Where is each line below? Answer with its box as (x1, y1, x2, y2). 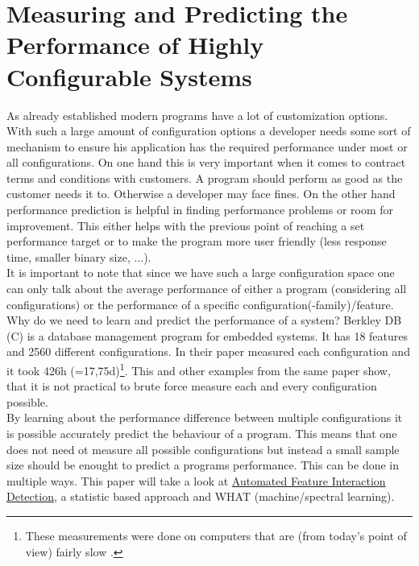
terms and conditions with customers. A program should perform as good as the (6, 169, 403, 186)
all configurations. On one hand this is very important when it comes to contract (6, 154, 406, 171)
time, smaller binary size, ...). (6, 248, 151, 265)
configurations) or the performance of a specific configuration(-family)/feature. (6, 295, 394, 312)
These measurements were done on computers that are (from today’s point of (25, 527, 407, 543)
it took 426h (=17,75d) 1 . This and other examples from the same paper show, (6, 360, 391, 378)
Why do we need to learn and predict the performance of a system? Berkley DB (6, 312, 402, 328)
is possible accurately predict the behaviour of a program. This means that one (6, 425, 397, 442)
